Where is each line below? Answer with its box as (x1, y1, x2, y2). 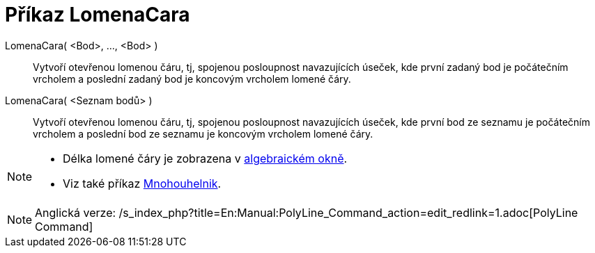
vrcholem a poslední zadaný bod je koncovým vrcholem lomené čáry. (33, 72, 351, 85)
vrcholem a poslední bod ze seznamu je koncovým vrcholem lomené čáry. (33, 127, 373, 140)
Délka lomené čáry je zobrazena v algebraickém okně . (63, 151, 348, 165)
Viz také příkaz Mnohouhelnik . (63, 176, 222, 190)
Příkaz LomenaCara (5, 3, 190, 26)
